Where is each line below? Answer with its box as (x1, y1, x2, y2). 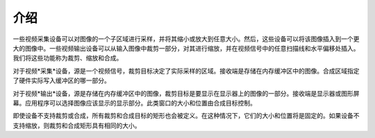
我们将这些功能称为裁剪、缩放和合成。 (12, 54, 123, 62)
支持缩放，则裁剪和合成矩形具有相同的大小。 (12, 121, 141, 130)
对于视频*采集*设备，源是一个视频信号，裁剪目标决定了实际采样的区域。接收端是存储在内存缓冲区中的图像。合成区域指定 (12, 67, 360, 75)
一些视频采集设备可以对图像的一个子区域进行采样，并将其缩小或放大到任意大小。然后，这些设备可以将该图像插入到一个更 (12, 35, 360, 43)
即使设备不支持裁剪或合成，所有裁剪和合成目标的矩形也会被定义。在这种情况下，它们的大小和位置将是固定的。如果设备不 (12, 112, 360, 120)
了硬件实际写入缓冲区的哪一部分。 (12, 76, 110, 85)
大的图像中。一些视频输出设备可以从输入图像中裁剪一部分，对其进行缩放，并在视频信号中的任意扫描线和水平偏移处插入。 (12, 44, 360, 52)
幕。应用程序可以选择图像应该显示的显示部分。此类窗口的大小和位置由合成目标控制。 (12, 98, 256, 107)
